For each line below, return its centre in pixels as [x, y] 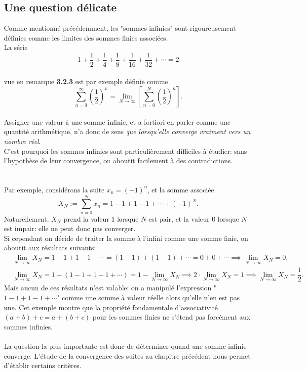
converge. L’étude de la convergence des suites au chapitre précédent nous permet [127, 355]
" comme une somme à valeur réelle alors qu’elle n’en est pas [148, 298]
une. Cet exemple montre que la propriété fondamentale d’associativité [111, 307]
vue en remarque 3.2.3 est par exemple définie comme [86, 81]
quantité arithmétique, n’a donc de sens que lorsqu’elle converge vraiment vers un [127, 131]
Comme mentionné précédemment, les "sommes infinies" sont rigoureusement [120, 28]
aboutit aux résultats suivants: [50, 248]
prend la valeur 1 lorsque [101, 218]
